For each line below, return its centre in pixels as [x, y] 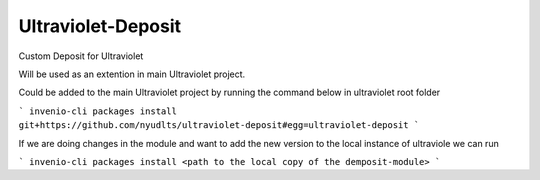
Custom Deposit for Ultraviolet [81, 56]
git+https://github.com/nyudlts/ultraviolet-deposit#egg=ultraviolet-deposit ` [219, 125]
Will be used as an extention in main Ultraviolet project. [132, 74]
